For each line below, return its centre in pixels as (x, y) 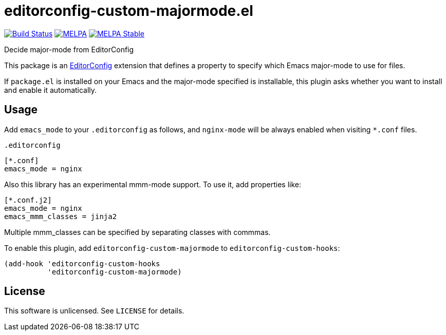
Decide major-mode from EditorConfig (69, 49)
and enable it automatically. (51, 90)
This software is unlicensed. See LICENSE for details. (94, 311)
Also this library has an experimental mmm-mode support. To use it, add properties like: (153, 184)
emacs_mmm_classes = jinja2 (61, 216)
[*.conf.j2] (28, 200)
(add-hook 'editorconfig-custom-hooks (82, 263)
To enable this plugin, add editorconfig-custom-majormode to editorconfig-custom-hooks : (172, 248)
